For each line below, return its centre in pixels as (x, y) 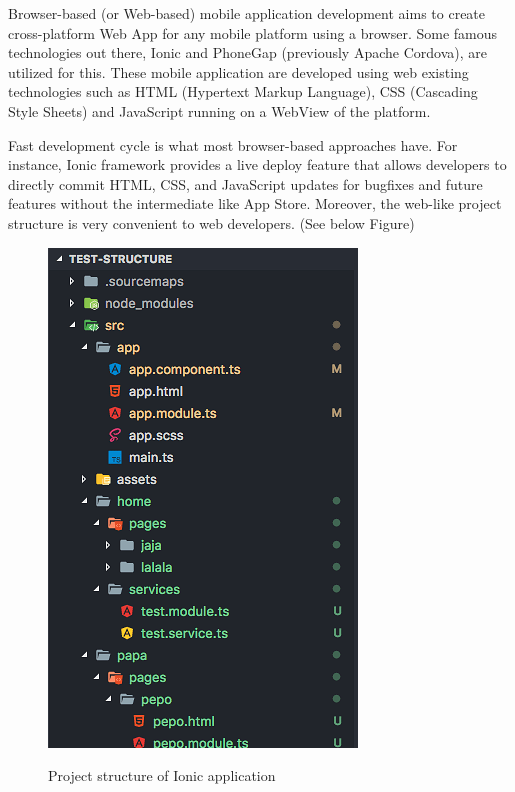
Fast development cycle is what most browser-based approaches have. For (233, 144)
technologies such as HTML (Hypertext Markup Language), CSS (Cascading (243, 91)
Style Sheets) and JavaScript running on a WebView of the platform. (219, 110)
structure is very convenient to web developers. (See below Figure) (211, 222)
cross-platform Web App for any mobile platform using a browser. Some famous (253, 32)
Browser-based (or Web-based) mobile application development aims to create (247, 13)
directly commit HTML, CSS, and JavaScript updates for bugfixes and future (245, 183)
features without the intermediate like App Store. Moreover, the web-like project (255, 203)
